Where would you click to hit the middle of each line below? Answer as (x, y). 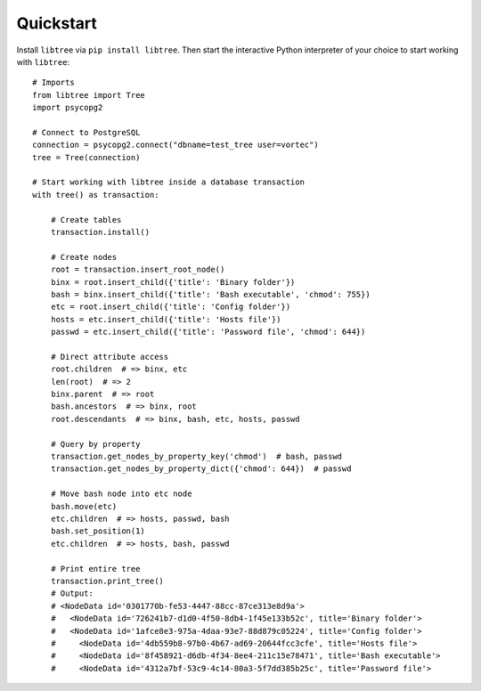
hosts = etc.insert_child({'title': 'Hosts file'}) (166, 319)
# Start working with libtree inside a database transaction (168, 182)
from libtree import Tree (89, 95)
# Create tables (86, 219)
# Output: (72, 593)
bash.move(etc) (84, 506)
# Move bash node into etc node (121, 494)
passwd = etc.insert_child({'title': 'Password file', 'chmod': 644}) (208, 332)
